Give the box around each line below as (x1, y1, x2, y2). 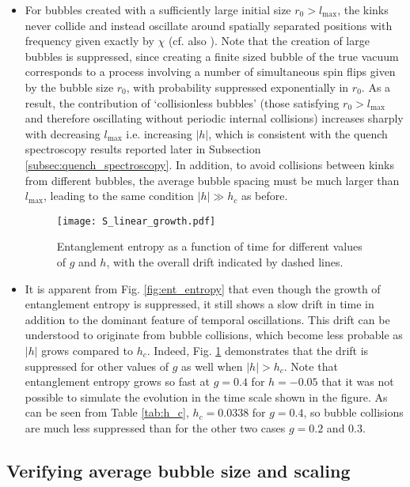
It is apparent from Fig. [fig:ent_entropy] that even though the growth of (25, 280, 381, 296)
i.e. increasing (126, 125, 192, 142)
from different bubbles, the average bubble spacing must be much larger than (25, 172, 400, 188)
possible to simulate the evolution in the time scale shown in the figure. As (25, 388, 388, 405)
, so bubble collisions (303, 404, 404, 421)
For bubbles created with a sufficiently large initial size (25, 2, 291, 17)
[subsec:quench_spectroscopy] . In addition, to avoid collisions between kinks (25, 156, 394, 172)
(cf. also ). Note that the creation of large (168, 32, 370, 49)
